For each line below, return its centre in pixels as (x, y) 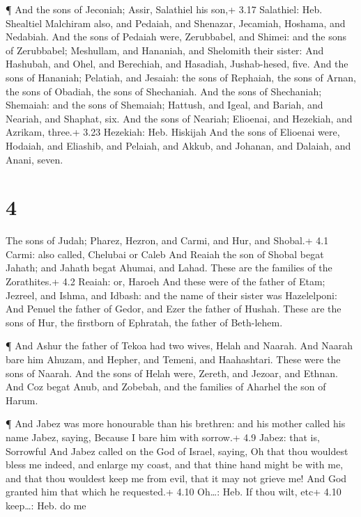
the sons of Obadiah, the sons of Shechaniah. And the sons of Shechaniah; (164, 91)
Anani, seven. (34, 159)
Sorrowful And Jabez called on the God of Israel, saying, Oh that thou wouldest (177, 451)
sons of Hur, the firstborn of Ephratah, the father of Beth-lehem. (144, 322)
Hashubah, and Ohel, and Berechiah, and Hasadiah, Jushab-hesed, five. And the (177, 64)
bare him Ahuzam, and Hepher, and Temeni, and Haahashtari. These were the (173, 359)
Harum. (22, 400)
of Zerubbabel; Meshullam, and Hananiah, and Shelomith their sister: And (165, 50)
